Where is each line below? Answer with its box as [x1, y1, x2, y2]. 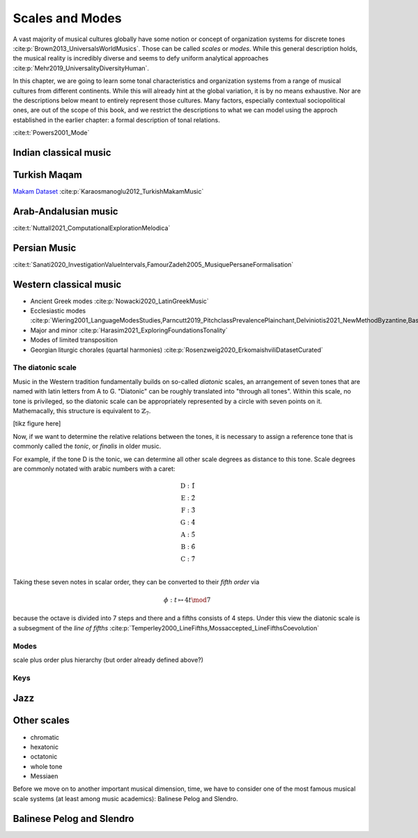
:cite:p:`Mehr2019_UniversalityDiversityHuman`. [13, 63, 150, 72]
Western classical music [13, 279, 122, 290]
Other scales [13, 715, 70, 727]
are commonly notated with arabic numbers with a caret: [13, 464, 176, 473]
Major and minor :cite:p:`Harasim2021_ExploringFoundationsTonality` [30, 326, 228, 334]
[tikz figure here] [13, 419, 61, 428]
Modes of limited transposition [30, 336, 118, 344]
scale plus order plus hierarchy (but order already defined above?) [13, 655, 203, 665]
